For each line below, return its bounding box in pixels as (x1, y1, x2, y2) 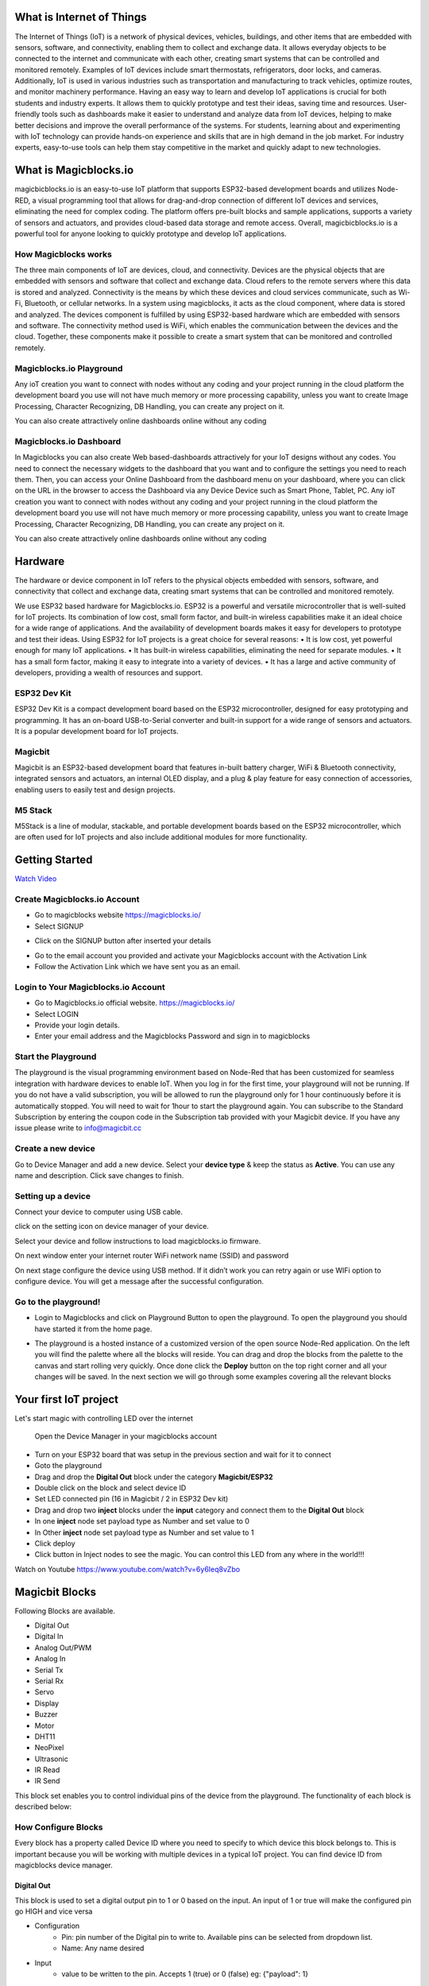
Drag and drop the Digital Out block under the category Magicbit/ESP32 (34, 1472, 273, 1482)
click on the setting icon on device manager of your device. (14, 1222, 210, 1231)
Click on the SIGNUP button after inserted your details (34, 936, 211, 945)
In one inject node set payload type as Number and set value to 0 (34, 1517, 250, 1526)
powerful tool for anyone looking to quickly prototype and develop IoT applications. (14, 229, 287, 238)
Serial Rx (34, 1676, 64, 1686)
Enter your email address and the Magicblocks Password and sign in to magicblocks (34, 1031, 311, 1041)
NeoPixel (34, 1743, 64, 1752)
